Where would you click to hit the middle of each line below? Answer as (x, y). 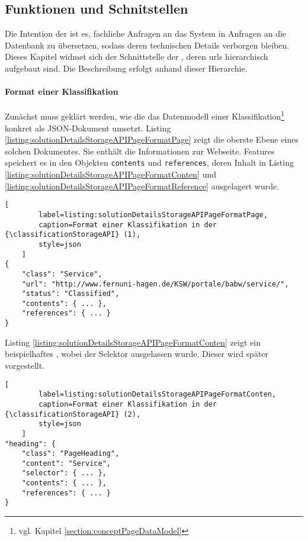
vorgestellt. (25, 365)
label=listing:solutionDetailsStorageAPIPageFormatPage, (153, 215)
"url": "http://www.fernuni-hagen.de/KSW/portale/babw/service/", (155, 284)
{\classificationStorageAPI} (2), (73, 414)
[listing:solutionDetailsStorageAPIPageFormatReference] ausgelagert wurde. (142, 186)
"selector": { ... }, (64, 473)
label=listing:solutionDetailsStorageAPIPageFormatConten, (158, 395)
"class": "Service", (62, 274)
